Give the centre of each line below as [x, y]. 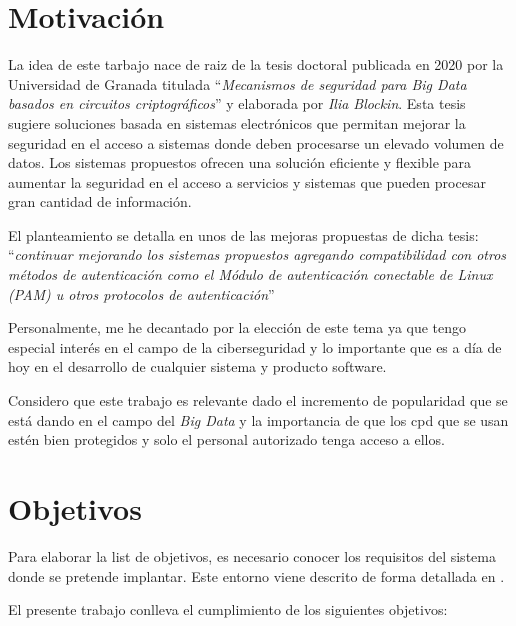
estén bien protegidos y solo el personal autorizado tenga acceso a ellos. [226, 439]
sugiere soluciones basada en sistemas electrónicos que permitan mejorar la [237, 122]
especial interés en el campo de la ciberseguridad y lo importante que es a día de [255, 346]
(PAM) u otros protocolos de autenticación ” [141, 293]
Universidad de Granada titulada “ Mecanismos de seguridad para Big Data [237, 83]
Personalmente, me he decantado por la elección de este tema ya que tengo [237, 327]
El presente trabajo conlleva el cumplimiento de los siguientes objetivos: [228, 609]
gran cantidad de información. [100, 201]
